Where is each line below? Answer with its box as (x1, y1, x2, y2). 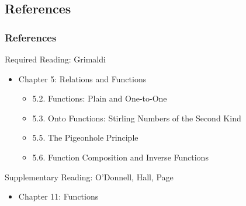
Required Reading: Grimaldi (5, 53, 106, 65)
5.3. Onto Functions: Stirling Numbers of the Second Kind (32, 111, 241, 124)
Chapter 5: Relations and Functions (18, 72, 147, 85)
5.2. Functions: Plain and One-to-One (32, 92, 167, 104)
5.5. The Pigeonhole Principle (32, 131, 138, 144)
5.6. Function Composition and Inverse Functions (32, 151, 209, 163)
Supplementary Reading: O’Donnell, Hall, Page (5, 170, 174, 183)
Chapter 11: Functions (18, 190, 99, 202)
